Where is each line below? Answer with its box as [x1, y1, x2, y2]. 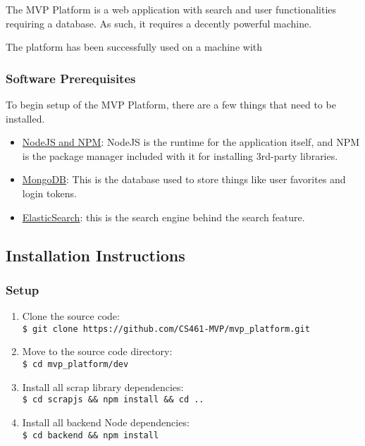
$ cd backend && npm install [22, 430, 159, 440]
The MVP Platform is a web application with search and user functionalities [6, 2, 337, 16]
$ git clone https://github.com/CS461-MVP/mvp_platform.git [22, 323, 310, 334]
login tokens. [22, 185, 77, 200]
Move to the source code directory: [22, 344, 173, 359]
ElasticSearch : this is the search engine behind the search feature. [22, 209, 305, 224]
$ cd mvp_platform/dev [22, 359, 129, 369]
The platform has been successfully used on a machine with [6, 39, 263, 54]
